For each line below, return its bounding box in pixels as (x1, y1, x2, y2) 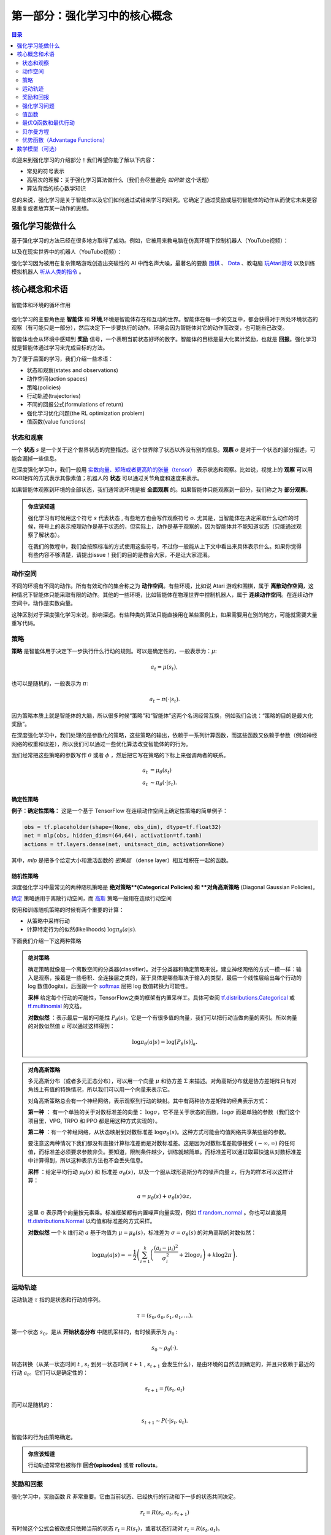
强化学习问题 (22, 102, 55, 109)
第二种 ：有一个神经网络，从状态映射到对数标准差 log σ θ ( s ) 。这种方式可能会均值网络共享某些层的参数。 (28, 1129, 290, 1137)
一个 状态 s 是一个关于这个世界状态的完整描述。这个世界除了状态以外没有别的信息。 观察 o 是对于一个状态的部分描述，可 (11, 446, 316, 454)
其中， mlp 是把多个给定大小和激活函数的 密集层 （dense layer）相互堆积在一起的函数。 (11, 857, 232, 864)
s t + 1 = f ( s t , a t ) (145, 1385, 185, 1394)
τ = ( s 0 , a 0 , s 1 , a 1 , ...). (136, 1312, 193, 1321)
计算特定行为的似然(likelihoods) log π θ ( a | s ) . (26, 926, 137, 935)
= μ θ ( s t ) (150, 767, 172, 775)
